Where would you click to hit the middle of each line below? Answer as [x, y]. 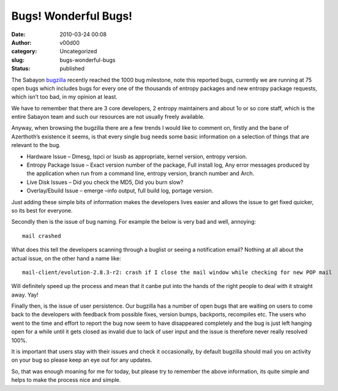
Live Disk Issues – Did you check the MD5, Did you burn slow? [105, 182]
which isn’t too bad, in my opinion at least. [64, 97]
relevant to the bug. [36, 145]
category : [24, 51]
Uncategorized [78, 51]
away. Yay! [25, 295]
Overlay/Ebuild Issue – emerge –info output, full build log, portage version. [120, 191]
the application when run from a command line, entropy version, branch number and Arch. [141, 173]
